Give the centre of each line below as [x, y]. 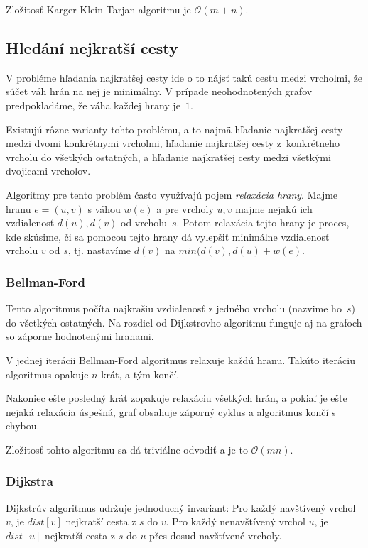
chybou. [23, 426]
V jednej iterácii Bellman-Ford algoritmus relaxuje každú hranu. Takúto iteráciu [180, 360]
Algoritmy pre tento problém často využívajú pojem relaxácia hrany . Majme [172, 194]
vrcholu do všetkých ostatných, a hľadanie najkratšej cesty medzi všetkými [168, 157]
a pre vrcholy [185, 208]
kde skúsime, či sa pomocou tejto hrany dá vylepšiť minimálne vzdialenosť [168, 236]
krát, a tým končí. [140, 374]
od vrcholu [144, 223]
